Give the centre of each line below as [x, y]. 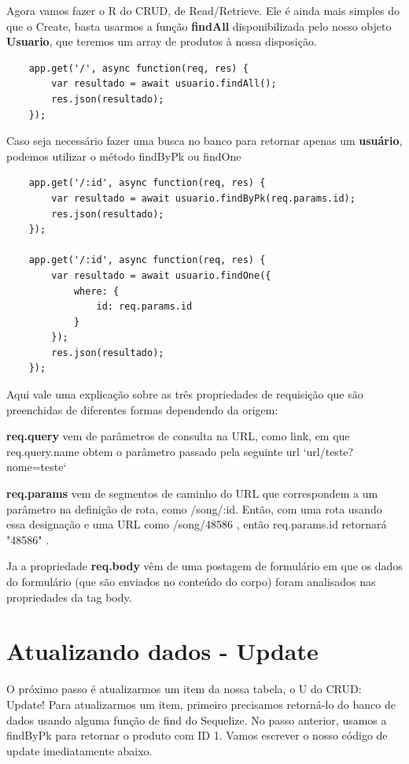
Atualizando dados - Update [162, 651]
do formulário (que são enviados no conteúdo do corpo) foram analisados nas [191, 581]
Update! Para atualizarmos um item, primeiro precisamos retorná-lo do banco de [201, 704]
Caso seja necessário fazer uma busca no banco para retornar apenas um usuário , [204, 141]
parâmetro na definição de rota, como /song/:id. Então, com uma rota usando [194, 508]
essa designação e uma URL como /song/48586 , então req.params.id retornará [197, 524]
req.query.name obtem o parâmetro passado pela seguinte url [153, 451]
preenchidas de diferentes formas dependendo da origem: [142, 409]
